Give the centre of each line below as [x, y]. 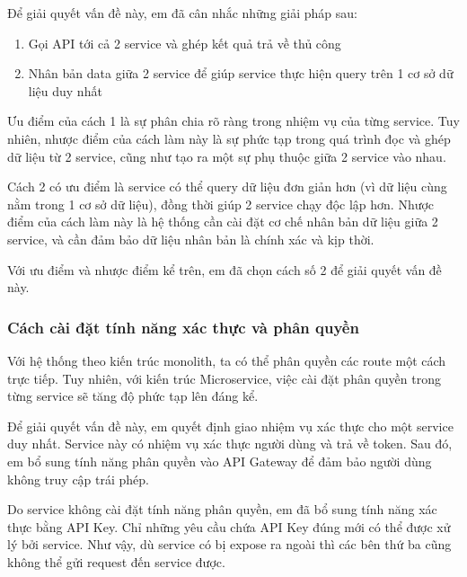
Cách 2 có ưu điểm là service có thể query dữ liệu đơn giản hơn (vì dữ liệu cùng [227, 186]
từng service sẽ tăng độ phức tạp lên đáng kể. [133, 396]
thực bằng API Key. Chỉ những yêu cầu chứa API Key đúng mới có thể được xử [229, 526]
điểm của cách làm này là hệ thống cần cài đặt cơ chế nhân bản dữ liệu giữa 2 [223, 222]
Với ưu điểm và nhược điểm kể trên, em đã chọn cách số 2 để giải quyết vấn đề [225, 269]
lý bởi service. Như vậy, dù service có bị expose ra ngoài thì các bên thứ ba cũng [229, 544]
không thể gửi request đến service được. [116, 561]
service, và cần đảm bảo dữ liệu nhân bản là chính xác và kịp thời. [191, 239]
